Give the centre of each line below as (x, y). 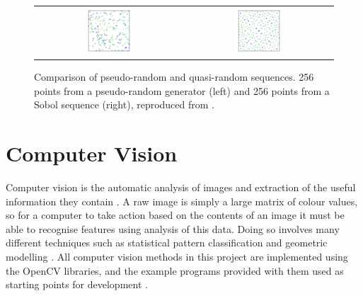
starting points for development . (77, 284)
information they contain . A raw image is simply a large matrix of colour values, (182, 201)
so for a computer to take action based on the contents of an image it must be (175, 215)
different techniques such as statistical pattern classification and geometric (167, 243)
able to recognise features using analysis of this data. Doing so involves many (173, 228)
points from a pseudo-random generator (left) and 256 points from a (182, 90)
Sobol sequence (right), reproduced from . (124, 104)
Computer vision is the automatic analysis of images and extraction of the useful (181, 187)
